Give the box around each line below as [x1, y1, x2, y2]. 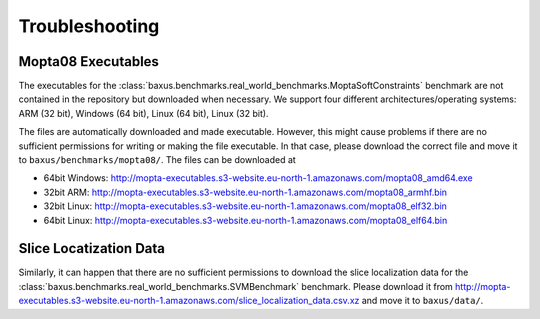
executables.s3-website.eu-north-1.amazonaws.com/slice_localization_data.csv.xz [18, 295, 360, 307]
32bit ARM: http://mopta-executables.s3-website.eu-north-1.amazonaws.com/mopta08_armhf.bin [43, 186, 448, 198]
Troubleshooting [18, 15, 160, 37]
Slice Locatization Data [18, 240, 165, 257]
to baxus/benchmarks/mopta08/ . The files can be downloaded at [18, 154, 297, 166]
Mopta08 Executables [18, 53, 160, 70]
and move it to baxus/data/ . [361, 295, 484, 307]
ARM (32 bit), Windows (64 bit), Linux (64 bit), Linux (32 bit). [18, 107, 269, 119]
